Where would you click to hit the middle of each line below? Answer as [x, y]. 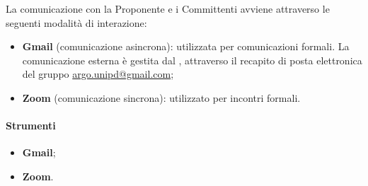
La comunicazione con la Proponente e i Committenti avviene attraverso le [168, 8]
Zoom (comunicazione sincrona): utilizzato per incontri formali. [161, 97]
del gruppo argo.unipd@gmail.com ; [98, 74]
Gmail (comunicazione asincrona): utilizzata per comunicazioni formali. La [186, 46]
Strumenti [31, 126]
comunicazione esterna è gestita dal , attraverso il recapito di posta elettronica [192, 60]
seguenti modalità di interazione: [76, 22]
